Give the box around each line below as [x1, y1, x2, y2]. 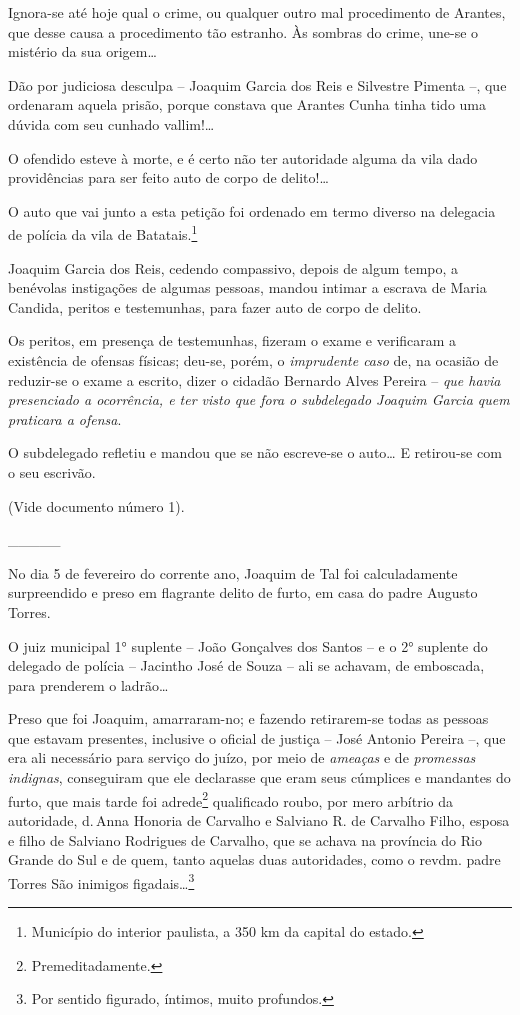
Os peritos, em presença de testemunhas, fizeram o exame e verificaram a [8, 330, 457, 351]
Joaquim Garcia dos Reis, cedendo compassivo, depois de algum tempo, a [8, 257, 459, 278]
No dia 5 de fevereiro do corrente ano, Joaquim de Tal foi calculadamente [8, 562, 458, 583]
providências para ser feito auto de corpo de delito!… [8, 167, 329, 188]
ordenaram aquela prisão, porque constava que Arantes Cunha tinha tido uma [8, 94, 487, 115]
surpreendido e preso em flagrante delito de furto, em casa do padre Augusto [8, 582, 478, 603]
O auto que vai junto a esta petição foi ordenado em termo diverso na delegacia [8, 200, 496, 221]
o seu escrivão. [8, 461, 96, 482]
